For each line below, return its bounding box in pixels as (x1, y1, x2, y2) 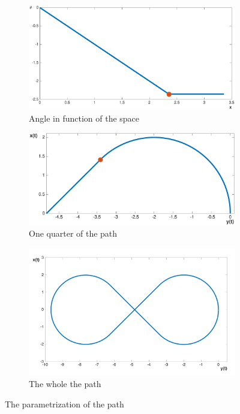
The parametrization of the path (5, 397, 124, 410)
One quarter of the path (29, 227, 118, 240)
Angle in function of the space (29, 111, 140, 124)
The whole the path (29, 377, 101, 390)
